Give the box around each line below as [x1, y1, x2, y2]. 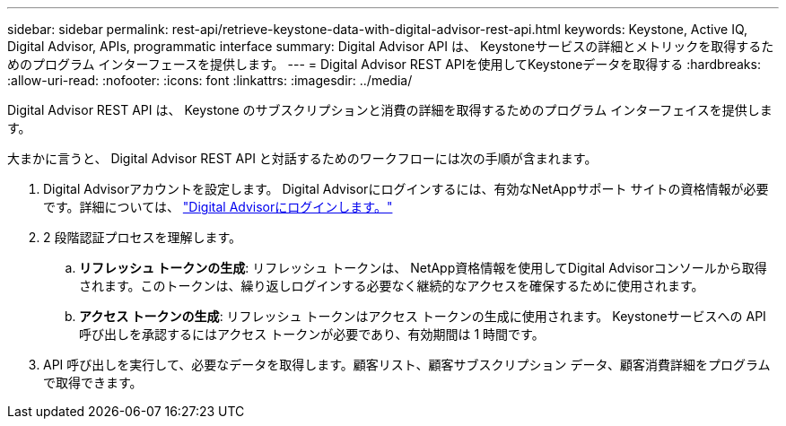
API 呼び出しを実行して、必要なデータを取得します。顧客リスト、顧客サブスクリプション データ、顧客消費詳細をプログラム [43, 357, 771, 372]
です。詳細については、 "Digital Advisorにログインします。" [43, 199, 393, 214]
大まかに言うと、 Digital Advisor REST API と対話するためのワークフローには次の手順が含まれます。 [7, 151, 598, 166]
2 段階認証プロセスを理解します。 [43, 230, 242, 245]
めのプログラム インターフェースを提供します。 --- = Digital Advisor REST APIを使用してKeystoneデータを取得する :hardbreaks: [7, 57, 761, 72]
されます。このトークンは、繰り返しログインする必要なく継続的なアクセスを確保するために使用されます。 [79, 278, 704, 293]
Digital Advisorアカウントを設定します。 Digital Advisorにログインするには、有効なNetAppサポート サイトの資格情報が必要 [43, 181, 769, 196]
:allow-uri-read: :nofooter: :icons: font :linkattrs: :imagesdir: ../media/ [7, 73, 413, 88]
